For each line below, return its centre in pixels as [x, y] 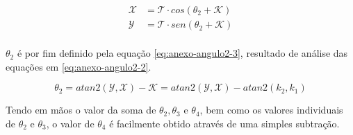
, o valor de [70, 123]
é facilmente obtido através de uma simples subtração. [224, 123]
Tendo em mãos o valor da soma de [81, 110]
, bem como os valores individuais [271, 110]
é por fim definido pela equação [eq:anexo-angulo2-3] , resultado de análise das [182, 53]
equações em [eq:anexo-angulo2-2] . [79, 66]
